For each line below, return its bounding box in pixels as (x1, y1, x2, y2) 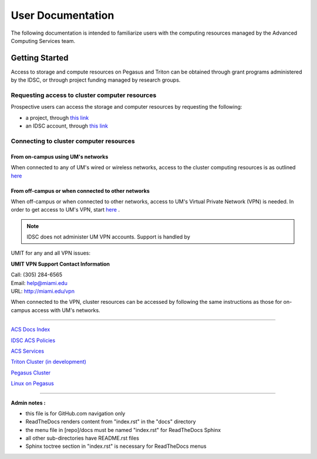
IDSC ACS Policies (11, 337, 56, 344)
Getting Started (11, 53, 69, 63)
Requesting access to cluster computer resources (11, 91, 157, 99)
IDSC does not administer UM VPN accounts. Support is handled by (26, 233, 191, 240)
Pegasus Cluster (11, 369, 51, 376)
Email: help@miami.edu (11, 279, 68, 286)
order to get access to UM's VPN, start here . (11, 206, 120, 213)
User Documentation (11, 9, 114, 22)
